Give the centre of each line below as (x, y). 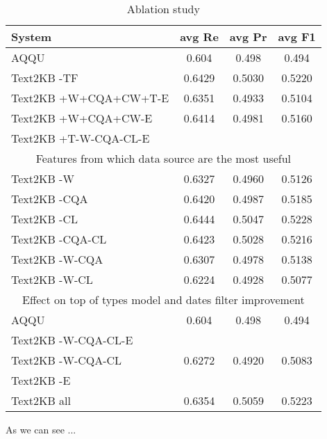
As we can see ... (41, 429)
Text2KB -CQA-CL (59, 239)
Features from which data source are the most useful (163, 158)
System (32, 37)
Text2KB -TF (45, 78)
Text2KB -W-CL (52, 279)
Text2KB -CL (44, 219)
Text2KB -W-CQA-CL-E (72, 340)
